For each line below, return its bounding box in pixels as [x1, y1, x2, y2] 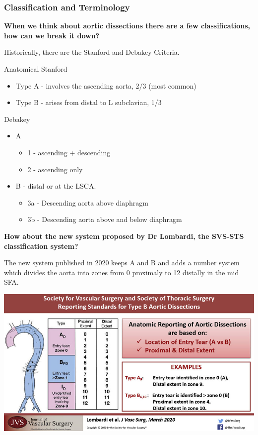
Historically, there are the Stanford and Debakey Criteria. [4, 47, 180, 57]
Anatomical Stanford [4, 64, 67, 74]
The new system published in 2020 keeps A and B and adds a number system [4, 257, 240, 268]
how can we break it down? [4, 30, 100, 40]
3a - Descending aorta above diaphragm [27, 197, 148, 208]
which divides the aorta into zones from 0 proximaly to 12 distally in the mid [4, 267, 239, 277]
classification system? [4, 240, 78, 251]
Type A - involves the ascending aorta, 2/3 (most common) [15, 80, 196, 91]
